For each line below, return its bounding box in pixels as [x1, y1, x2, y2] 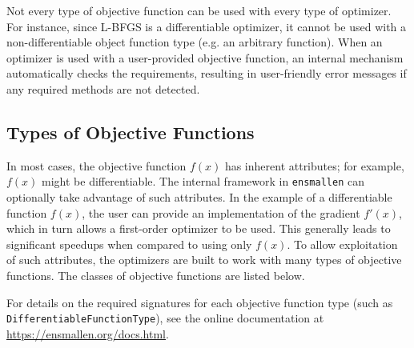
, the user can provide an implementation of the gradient [82, 204, 360, 221]
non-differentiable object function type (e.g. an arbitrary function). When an [6, 34, 383, 50]
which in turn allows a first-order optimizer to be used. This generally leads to [6, 220, 391, 237]
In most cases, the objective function [6, 157, 187, 174]
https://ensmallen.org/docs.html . [6, 325, 169, 342]
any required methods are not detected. [6, 80, 200, 97]
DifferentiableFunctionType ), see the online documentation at [6, 310, 324, 326]
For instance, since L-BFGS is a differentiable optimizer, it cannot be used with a [6, 18, 407, 34]
